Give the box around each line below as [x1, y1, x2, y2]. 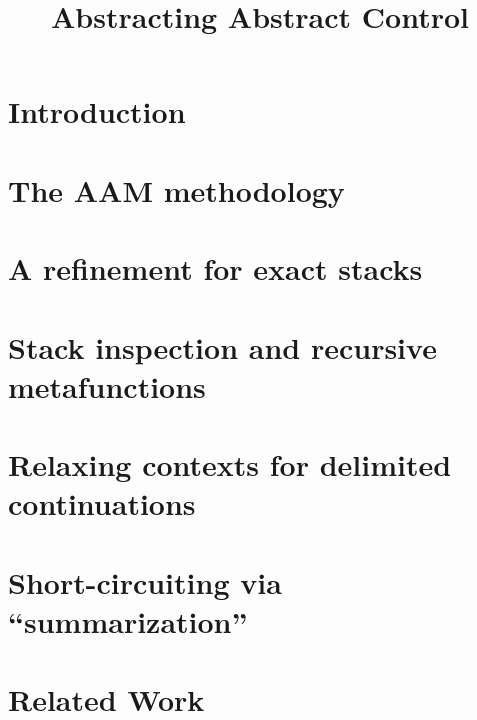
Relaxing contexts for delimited [8, 444, 452, 485]
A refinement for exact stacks [8, 248, 423, 289]
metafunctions [8, 365, 206, 406]
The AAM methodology [8, 169, 345, 210]
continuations [8, 483, 196, 524]
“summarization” [8, 600, 248, 641]
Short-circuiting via [8, 561, 282, 602]
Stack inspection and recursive [8, 326, 437, 367]
